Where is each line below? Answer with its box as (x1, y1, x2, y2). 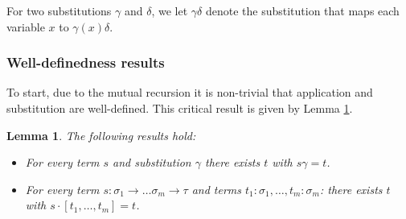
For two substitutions (6, 2, 112, 19)
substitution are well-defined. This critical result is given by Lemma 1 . (6, 100, 353, 116)
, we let (151, 2, 188, 19)
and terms (191, 180, 242, 197)
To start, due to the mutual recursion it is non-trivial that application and (6, 84, 373, 101)
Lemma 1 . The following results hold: (6, 126, 196, 143)
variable (6, 18, 45, 35)
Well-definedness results (6, 52, 165, 72)
